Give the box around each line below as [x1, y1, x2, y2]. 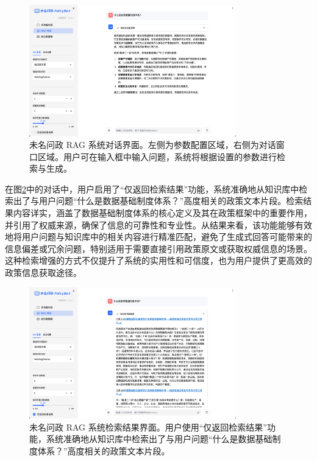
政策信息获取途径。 [5, 266, 82, 279]
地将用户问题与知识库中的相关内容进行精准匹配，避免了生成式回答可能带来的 [5, 230, 312, 243]
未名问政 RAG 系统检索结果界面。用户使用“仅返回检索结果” [29, 420, 267, 433]
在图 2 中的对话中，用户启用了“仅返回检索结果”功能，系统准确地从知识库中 [5, 182, 299, 195]
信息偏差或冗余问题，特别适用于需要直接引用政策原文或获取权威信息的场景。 [5, 242, 312, 255]
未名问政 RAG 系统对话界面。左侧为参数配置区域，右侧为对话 [29, 138, 276, 151]
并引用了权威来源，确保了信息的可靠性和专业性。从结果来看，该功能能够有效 [5, 218, 312, 231]
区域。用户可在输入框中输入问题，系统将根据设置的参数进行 [37, 150, 277, 163]
